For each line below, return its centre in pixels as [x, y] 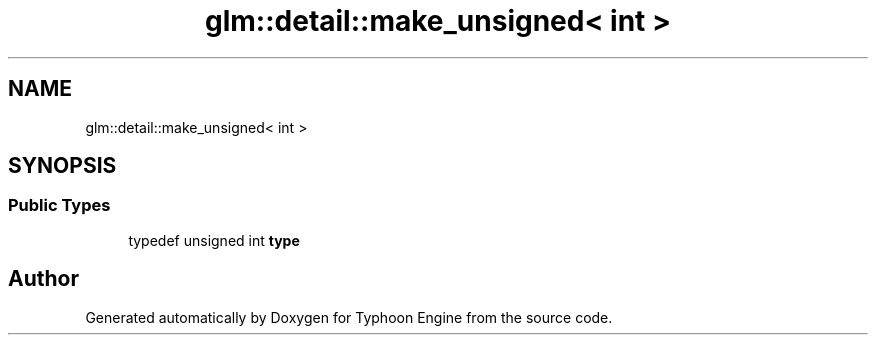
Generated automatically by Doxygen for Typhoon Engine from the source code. [349, 317]
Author [43, 279]
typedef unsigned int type [214, 240]
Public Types [59, 205]
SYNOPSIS [62, 166]
